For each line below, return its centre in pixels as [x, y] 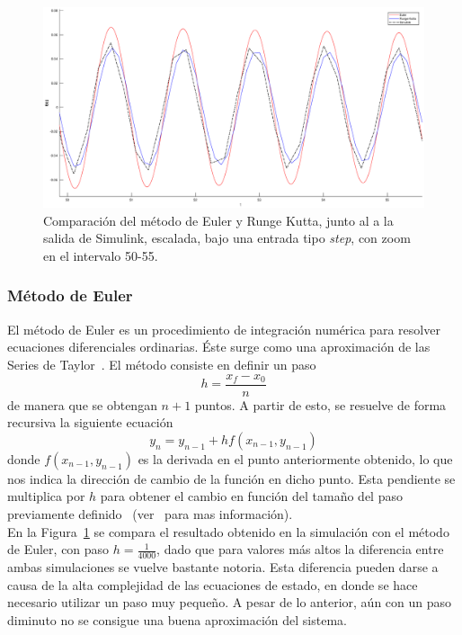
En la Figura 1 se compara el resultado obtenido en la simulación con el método [228, 531]
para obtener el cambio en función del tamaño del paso [251, 496]
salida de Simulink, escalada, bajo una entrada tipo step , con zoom [227, 238]
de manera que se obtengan [82, 404]
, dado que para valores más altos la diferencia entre [300, 549]
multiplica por [46, 496]
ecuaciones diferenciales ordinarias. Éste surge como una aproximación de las [219, 347]
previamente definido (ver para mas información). [150, 513]
